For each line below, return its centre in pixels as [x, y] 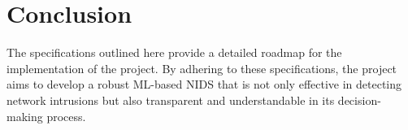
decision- [359, 100]
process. [66, 116]
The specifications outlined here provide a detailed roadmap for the [174, 52]
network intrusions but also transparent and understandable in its [171, 100]
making [25, 116]
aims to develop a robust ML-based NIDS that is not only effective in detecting [204, 84]
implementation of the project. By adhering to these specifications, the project [202, 68]
